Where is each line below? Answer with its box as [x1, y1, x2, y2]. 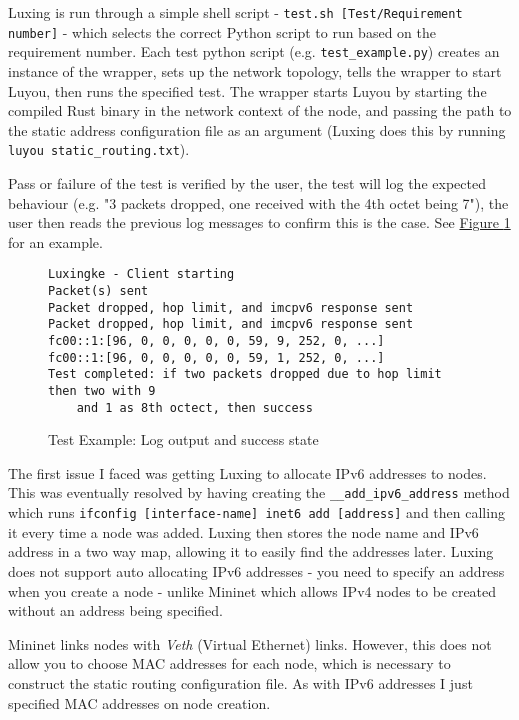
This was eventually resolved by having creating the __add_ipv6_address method [8, 482, 510, 503]
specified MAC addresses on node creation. [8, 692, 271, 713]
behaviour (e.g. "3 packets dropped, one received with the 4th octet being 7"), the [8, 192, 509, 213]
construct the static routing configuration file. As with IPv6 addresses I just [8, 672, 473, 693]
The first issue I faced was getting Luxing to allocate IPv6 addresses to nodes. [8, 462, 487, 483]
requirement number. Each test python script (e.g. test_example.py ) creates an [8, 41, 500, 62]
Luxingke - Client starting [48, 267, 235, 282]
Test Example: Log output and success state [48, 429, 319, 450]
